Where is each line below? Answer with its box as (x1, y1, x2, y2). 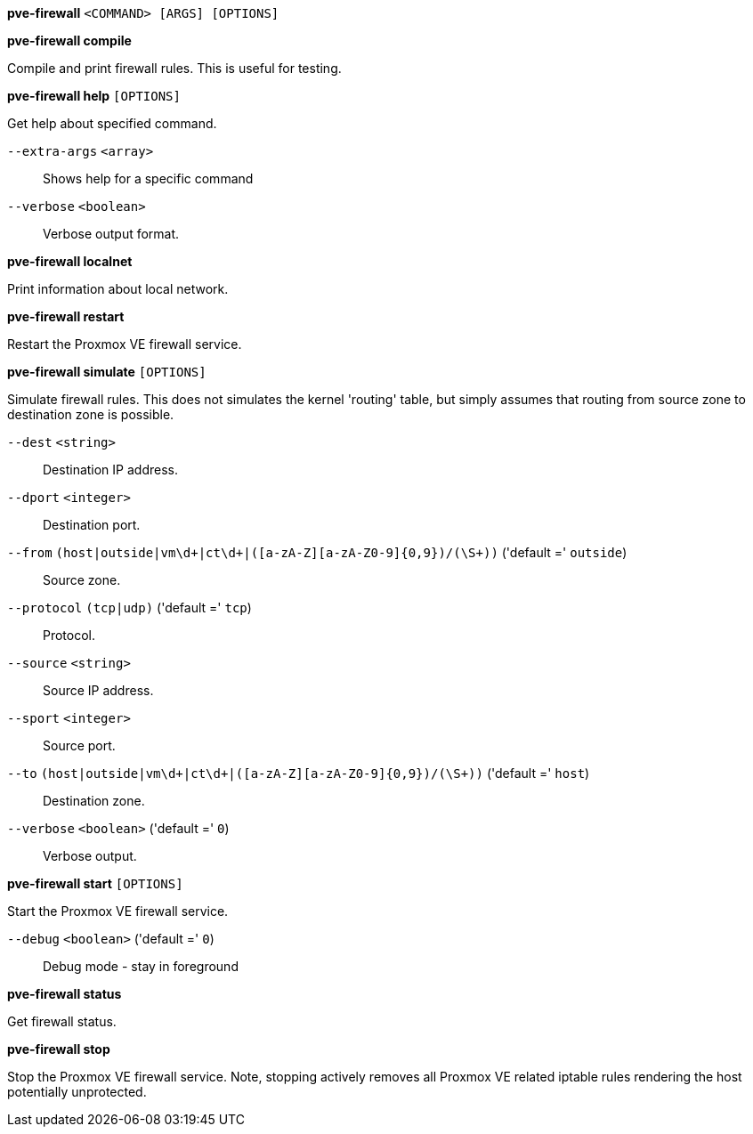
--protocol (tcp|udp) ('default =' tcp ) (7, 600, 252, 615)
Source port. (43, 738, 116, 753)
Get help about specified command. (7, 116, 217, 131)
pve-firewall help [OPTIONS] (7, 88, 181, 103)
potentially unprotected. (7, 1084, 147, 1099)
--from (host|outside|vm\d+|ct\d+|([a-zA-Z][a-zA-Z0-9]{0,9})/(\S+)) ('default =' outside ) (7, 545, 627, 560)
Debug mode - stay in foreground (43, 959, 239, 974)
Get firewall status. (7, 1014, 117, 1029)
